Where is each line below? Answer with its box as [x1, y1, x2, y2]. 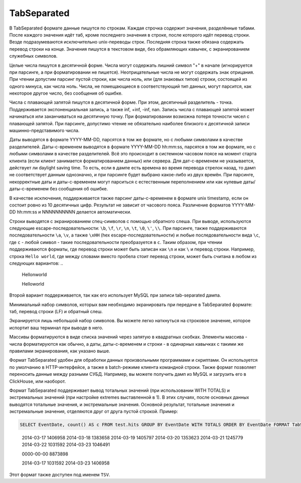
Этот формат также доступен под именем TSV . [9, 471, 110, 477]
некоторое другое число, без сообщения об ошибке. [9, 90, 123, 96]
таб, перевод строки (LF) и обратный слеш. [9, 309, 103, 314]
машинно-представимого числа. [9, 128, 80, 134]
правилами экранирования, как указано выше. [9, 348, 110, 354]
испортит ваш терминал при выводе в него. [9, 325, 103, 331]
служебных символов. [9, 53, 58, 59]
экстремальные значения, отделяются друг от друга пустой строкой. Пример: [9, 408, 178, 414]
